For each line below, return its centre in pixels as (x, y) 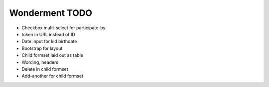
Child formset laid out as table (52, 55)
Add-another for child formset (52, 76)
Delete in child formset (45, 69)
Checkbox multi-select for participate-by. (64, 28)
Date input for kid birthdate (49, 42)
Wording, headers (40, 62)
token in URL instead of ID (49, 34)
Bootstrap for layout (42, 48)
